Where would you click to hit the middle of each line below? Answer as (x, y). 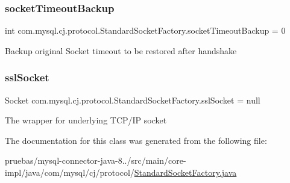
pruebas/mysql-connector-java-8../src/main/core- (96, 160)
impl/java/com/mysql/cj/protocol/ (70, 172)
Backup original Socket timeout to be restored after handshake (121, 50)
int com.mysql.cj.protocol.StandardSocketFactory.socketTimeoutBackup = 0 (145, 30)
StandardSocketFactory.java (185, 172)
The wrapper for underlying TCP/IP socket (86, 120)
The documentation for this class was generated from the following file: (136, 140)
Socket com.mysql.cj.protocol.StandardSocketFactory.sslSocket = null (133, 100)
